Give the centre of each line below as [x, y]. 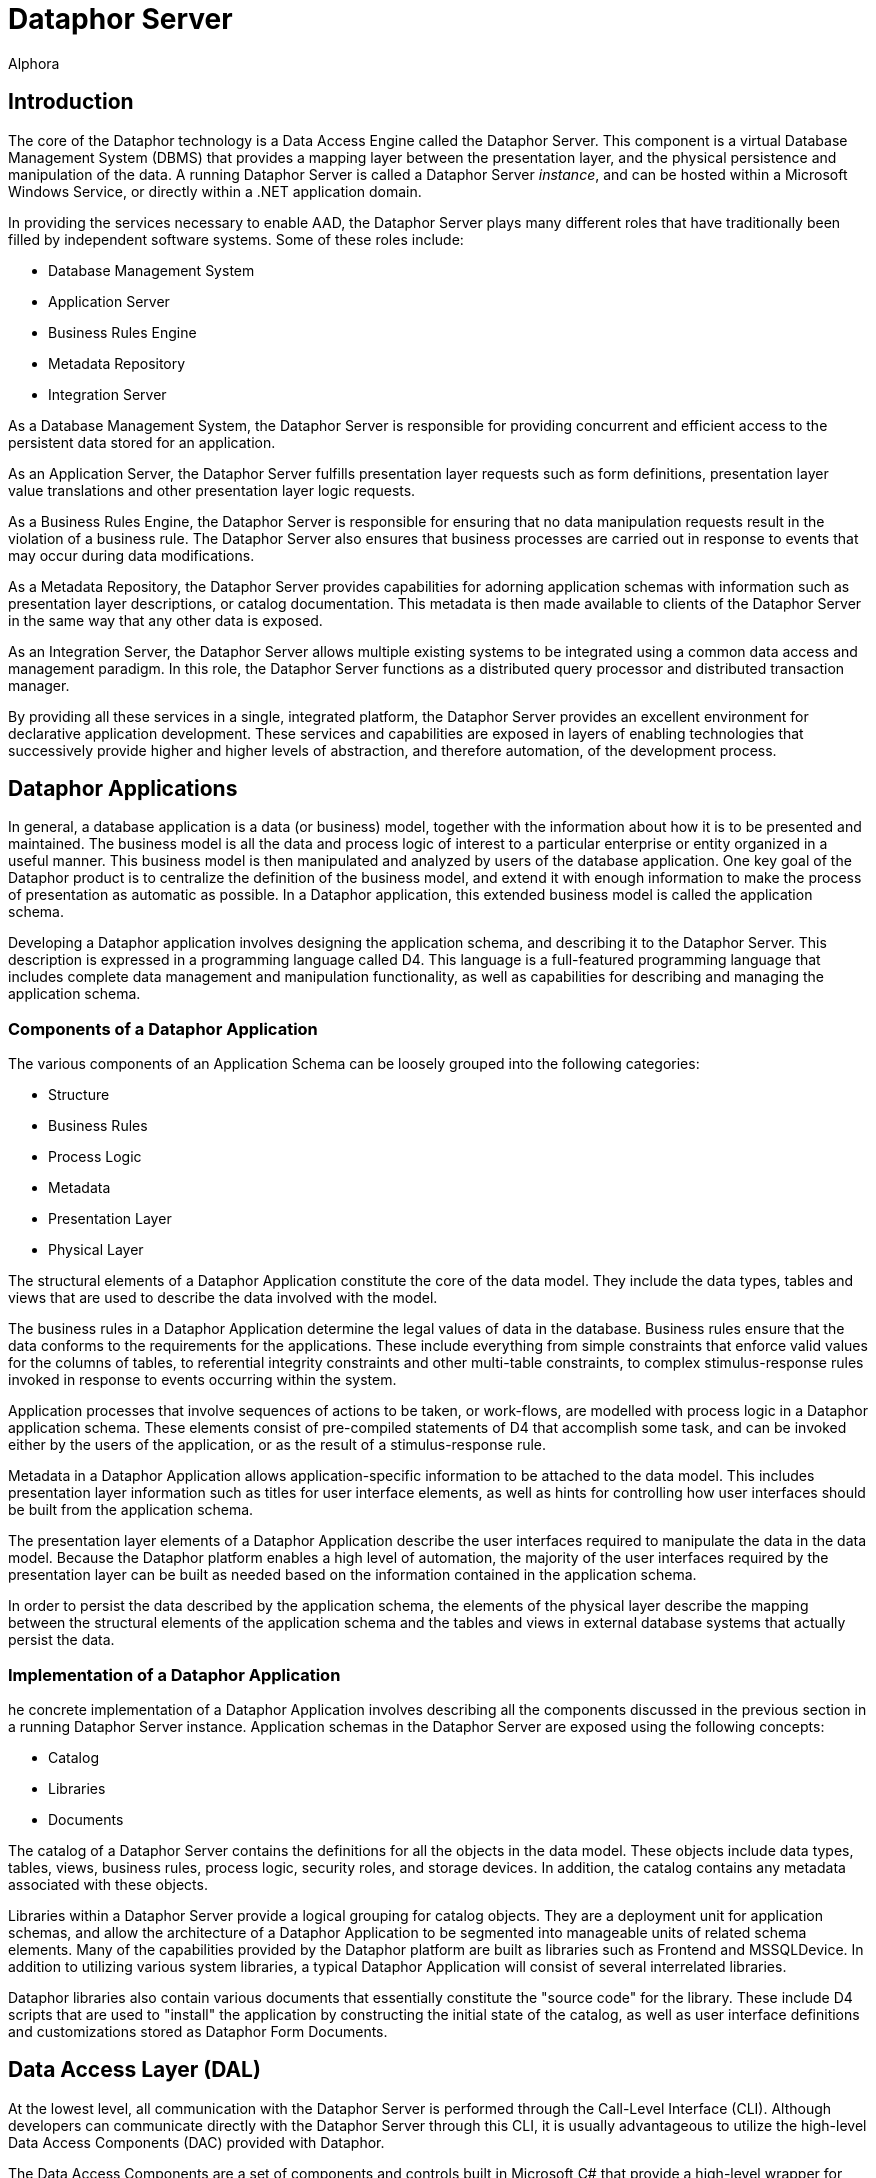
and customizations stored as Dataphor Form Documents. [198, 2031]
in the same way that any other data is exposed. [165, 620]
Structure [79, 1095]
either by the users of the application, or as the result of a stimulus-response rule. [277, 1445]
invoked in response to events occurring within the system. [202, 1380]
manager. [39, 685]
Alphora [34, 63]
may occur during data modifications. [131, 555]
